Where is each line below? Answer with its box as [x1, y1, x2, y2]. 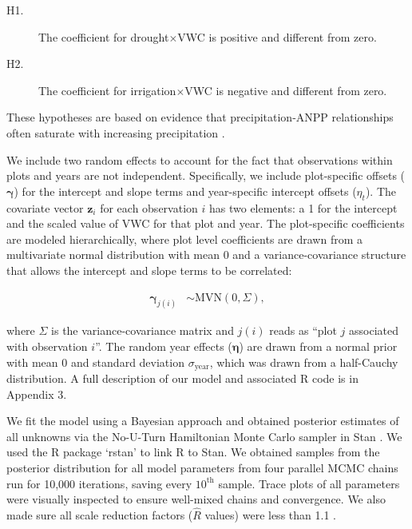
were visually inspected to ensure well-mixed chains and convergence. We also [6, 491, 386, 507]
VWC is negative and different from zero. [184, 82, 387, 98]
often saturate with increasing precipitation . [6, 124, 225, 141]
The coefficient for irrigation [38, 82, 176, 98]
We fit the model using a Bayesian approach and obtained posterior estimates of [6, 412, 399, 429]
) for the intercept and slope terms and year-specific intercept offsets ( [14, 182, 357, 199]
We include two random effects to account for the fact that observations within [6, 151, 393, 168]
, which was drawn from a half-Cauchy [209, 353, 398, 370]
